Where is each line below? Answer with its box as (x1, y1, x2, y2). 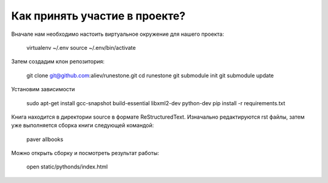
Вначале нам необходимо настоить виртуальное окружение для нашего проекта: (11, 30, 224, 38)
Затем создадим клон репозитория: (11, 58, 105, 65)
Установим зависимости (11, 86, 75, 93)
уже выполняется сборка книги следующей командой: (11, 122, 154, 129)
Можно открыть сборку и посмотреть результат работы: (11, 150, 159, 157)
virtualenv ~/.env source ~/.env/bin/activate (26, 44, 136, 51)
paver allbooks (26, 136, 64, 143)
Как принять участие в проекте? (11, 9, 186, 22)
